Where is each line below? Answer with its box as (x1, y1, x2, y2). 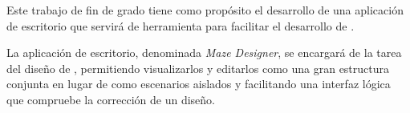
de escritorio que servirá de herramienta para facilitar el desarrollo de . (6, 17, 355, 34)
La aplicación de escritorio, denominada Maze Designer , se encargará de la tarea (6, 44, 402, 61)
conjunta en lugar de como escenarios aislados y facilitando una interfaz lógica (6, 75, 391, 92)
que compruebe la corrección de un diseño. (6, 91, 215, 107)
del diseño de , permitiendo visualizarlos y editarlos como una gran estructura (6, 59, 390, 76)
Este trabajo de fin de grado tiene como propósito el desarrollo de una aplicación (6, 2, 404, 18)
